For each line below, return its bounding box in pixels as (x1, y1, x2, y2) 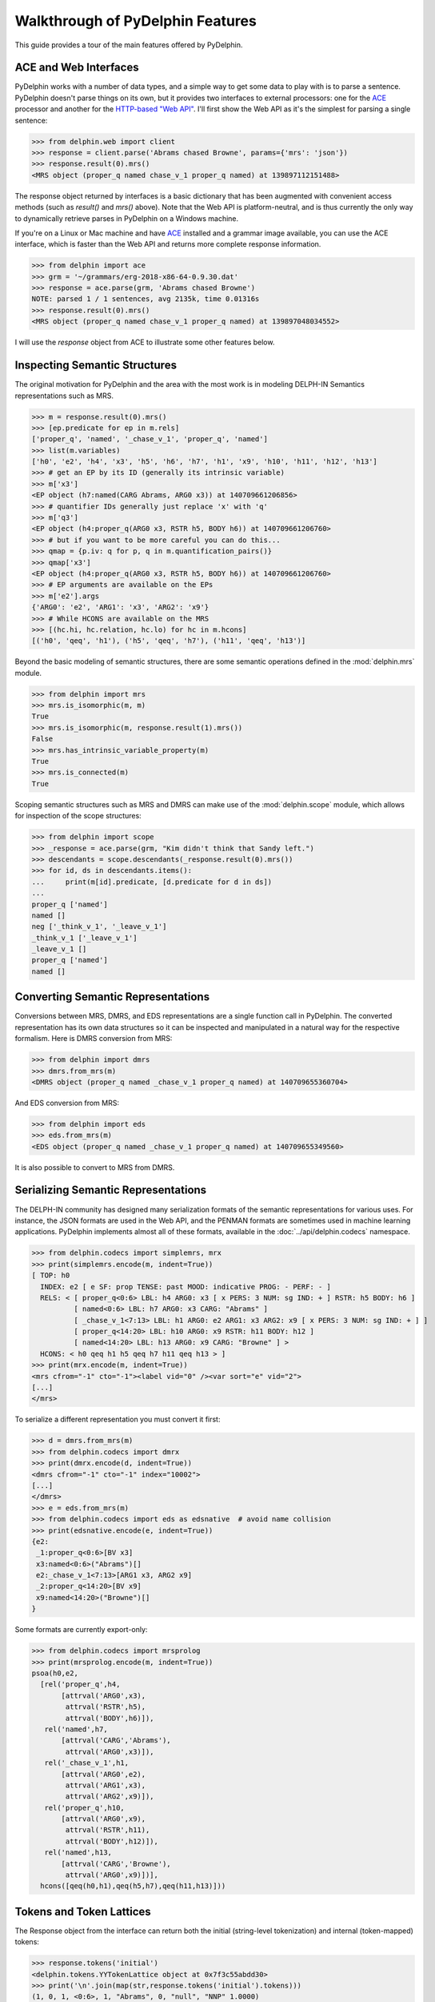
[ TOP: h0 (31, 1271, 70, 1280)
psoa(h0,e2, (31, 1668, 79, 1678)
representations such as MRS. (14, 391, 114, 400)
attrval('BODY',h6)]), (65, 1714, 155, 1723)
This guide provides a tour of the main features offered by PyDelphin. (14, 40, 243, 50)
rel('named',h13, (44, 1848, 112, 1857)
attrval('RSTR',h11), (65, 1826, 150, 1835)
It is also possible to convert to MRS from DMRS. (14, 1162, 175, 1172)
